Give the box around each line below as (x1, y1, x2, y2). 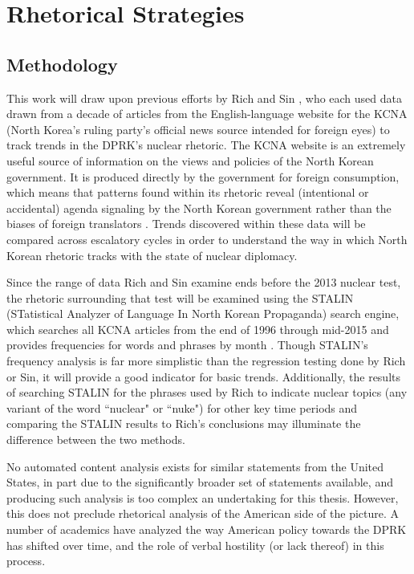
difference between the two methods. (6, 431, 185, 448)
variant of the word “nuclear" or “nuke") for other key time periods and (6, 399, 358, 416)
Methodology (6, 51, 118, 76)
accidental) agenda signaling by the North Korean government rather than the (6, 199, 392, 216)
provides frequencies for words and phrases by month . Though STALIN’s (6, 336, 368, 353)
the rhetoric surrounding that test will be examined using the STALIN (6, 289, 354, 306)
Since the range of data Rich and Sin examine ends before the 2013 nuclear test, (6, 274, 401, 291)
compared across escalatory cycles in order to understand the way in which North (6, 230, 408, 247)
